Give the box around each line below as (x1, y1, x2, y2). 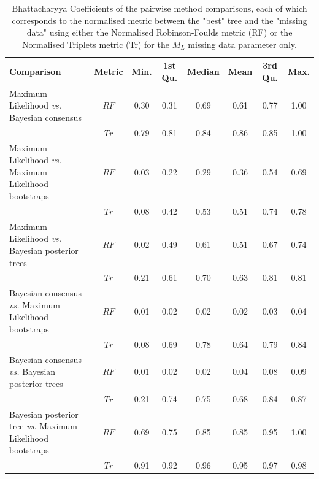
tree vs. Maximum (9, 420, 77, 432)
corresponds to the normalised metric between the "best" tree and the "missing (12, 13, 307, 26)
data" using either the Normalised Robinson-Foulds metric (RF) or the (26, 26, 293, 39)
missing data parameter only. (188, 37, 297, 50)
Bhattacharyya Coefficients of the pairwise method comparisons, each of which (12, 2, 307, 14)
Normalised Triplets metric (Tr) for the (22, 37, 169, 50)
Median (186, 65, 220, 78)
